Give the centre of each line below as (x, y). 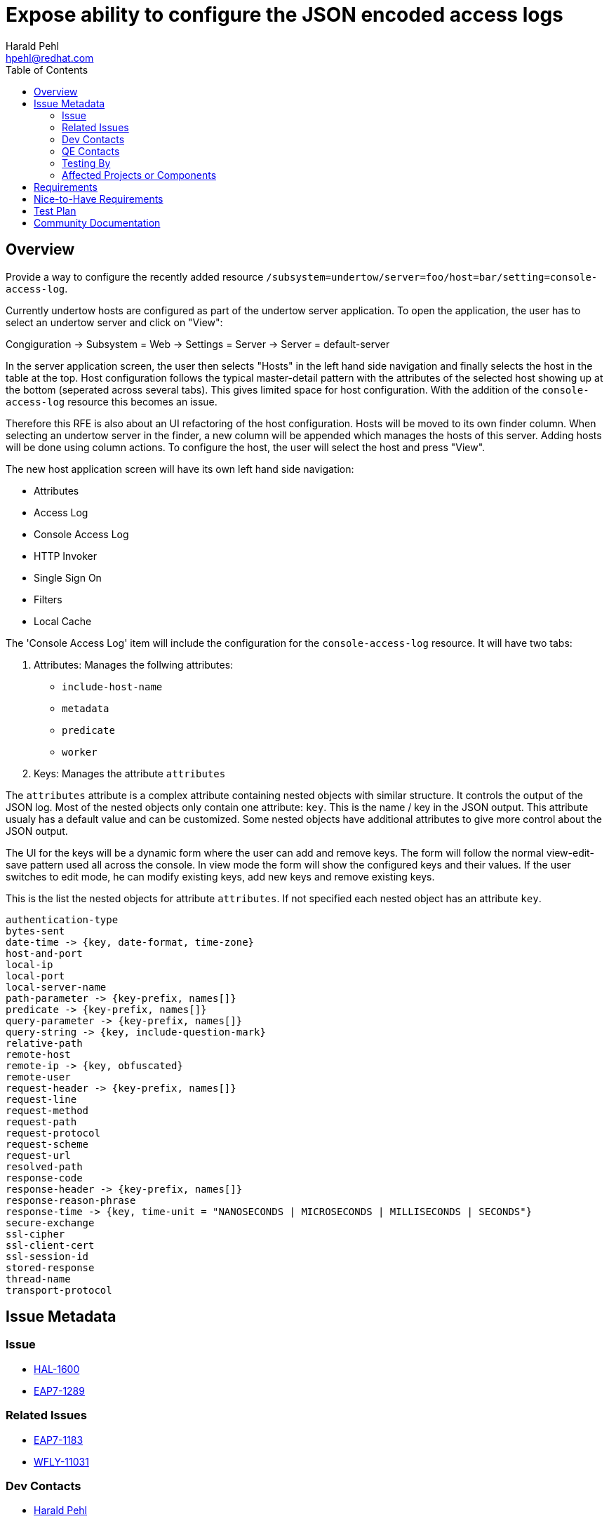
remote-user (38, 1077)
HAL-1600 (57, 1369)
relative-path (44, 1043)
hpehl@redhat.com (50, 58)
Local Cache (63, 621)
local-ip (29, 964)
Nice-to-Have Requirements (99, 199)
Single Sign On (68, 577)
